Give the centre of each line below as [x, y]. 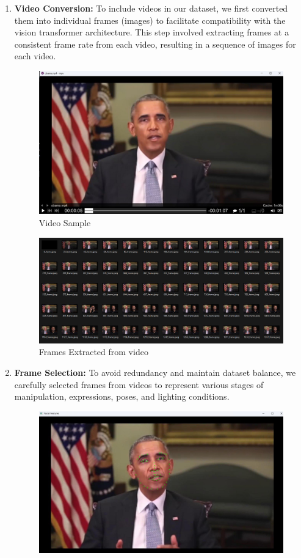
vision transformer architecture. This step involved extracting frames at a [152, 32]
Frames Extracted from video [93, 352]
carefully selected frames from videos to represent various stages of [139, 384]
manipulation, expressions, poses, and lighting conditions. [122, 396]
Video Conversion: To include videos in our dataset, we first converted [151, 8]
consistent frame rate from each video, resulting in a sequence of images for [155, 44]
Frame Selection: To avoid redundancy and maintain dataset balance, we [155, 372]
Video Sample [65, 223]
